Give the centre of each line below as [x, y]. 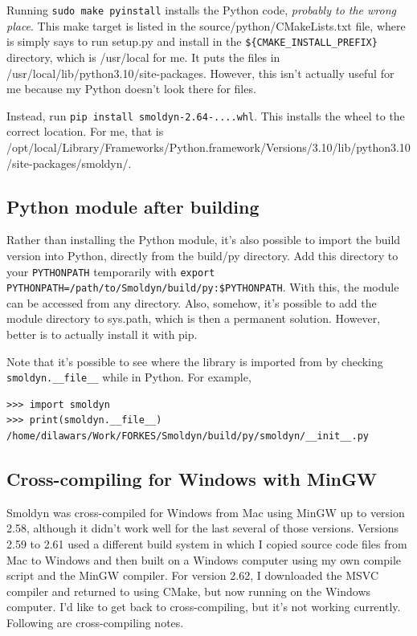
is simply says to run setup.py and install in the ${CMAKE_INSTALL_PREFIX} [192, 41]
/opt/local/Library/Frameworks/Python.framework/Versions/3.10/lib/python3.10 [208, 147]
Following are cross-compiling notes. [95, 622]
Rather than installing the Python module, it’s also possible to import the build [204, 240]
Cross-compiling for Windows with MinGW [192, 479]
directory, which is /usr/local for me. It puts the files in [143, 57]
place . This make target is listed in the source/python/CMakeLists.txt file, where [206, 25]
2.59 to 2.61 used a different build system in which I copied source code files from [207, 544]
